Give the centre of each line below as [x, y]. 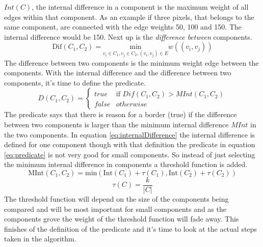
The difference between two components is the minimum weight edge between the [131, 62]
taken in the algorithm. [40, 239]
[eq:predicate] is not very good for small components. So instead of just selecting [130, 154]
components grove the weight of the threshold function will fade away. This [122, 219]
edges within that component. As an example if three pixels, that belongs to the [129, 17]
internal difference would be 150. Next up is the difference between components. [128, 36]
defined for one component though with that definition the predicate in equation [130, 144]
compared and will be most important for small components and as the [115, 209]
